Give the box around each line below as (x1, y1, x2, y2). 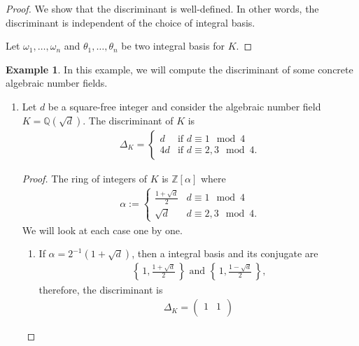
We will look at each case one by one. (22, 222, 183, 237)
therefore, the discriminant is (38, 282, 163, 296)
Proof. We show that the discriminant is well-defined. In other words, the (6, 1, 319, 15)
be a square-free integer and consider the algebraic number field (48, 99, 321, 113)
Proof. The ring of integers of (22, 171, 148, 185)
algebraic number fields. (6, 75, 108, 90)
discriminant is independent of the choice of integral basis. (6, 15, 255, 29)
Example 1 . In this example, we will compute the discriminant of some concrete (6, 62, 353, 76)
